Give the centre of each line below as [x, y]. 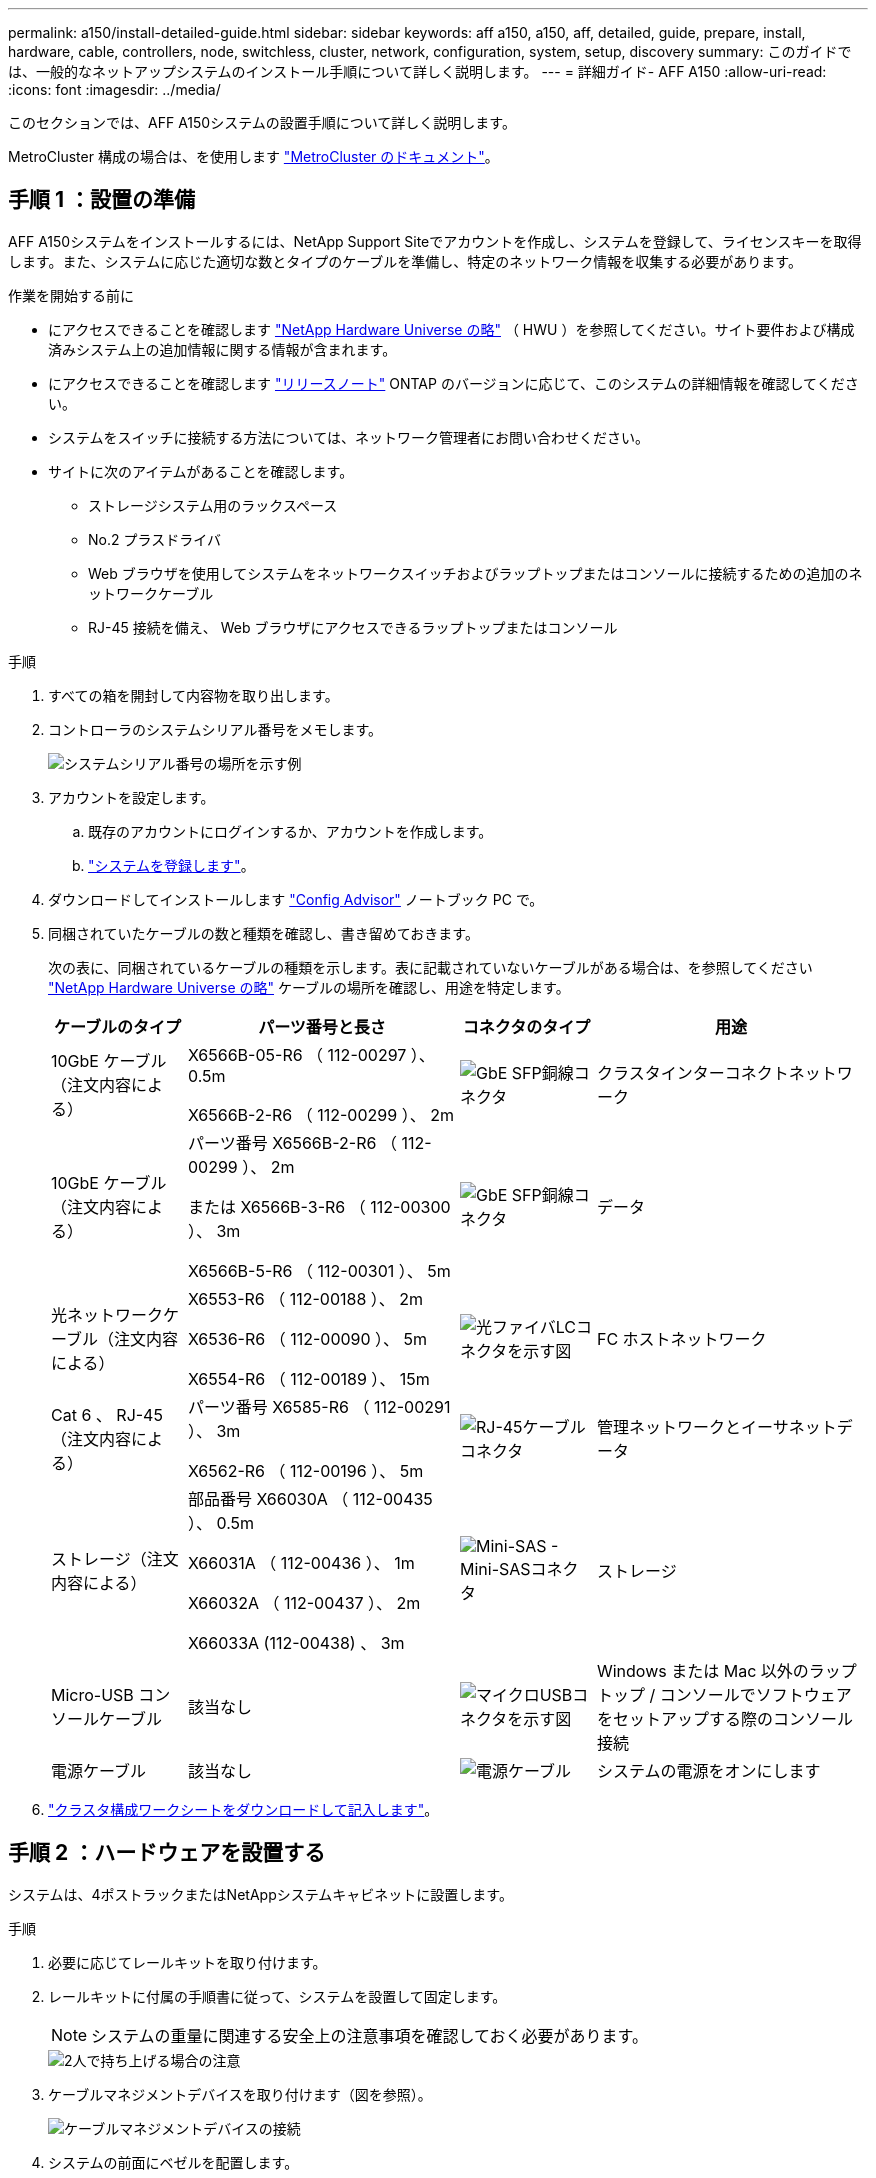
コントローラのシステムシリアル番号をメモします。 [215, 729]
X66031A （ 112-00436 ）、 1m [301, 1562]
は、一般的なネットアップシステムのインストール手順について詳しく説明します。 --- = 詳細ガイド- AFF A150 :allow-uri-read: [417, 71]
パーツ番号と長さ [322, 1026]
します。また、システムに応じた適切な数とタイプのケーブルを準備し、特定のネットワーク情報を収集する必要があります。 [405, 261]
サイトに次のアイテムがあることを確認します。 [201, 471]
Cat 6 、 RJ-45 [107, 1414]
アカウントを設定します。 [131, 797]
